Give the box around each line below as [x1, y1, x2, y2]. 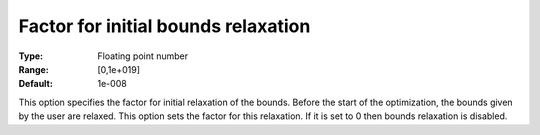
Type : [18, 50, 44, 62]
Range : [18, 63, 49, 75]
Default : [18, 78, 54, 90]
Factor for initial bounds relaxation [18, 15, 311, 37]
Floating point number [97, 50, 189, 62]
